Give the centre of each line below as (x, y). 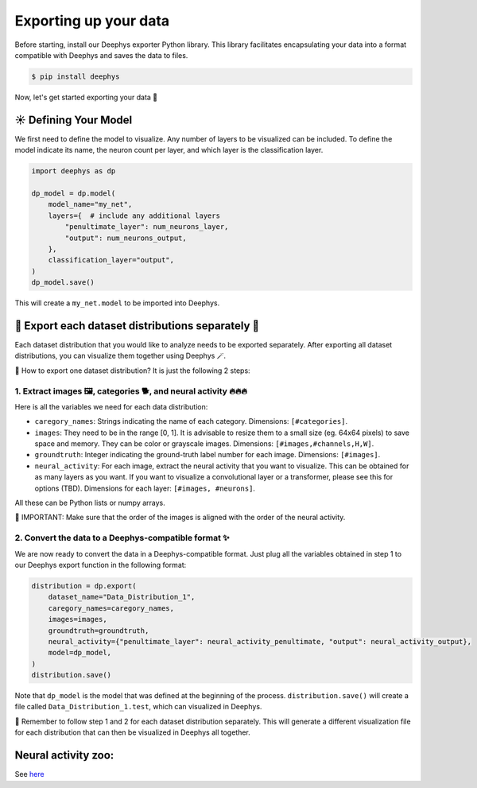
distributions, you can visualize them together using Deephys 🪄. (120, 356)
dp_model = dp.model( (74, 193)
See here (29, 774)
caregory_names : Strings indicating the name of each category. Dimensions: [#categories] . (191, 421)
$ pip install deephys (76, 76)
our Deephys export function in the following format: (101, 565)
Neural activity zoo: (64, 755)
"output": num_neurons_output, (126, 238)
